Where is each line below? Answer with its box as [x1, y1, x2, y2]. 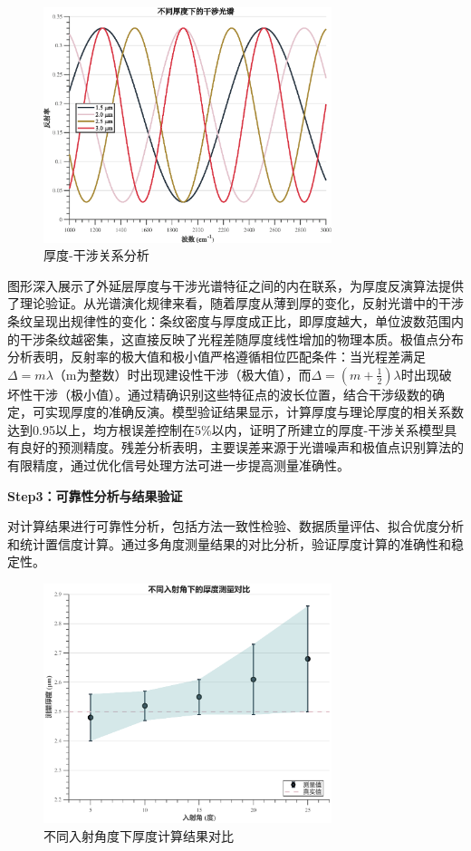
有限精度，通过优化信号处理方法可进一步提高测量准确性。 [7, 456, 350, 475]
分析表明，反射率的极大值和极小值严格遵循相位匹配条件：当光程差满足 [7, 347, 426, 366]
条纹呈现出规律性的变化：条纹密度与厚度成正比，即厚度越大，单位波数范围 [7, 311, 451, 330]
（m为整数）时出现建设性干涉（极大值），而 [53, 364, 312, 383]
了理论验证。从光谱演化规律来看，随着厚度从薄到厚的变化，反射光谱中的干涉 [7, 294, 464, 313]
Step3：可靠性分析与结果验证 [7, 486, 183, 505]
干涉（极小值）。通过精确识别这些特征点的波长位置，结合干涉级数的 [32, 384, 432, 403]
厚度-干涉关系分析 [43, 246, 149, 265]
